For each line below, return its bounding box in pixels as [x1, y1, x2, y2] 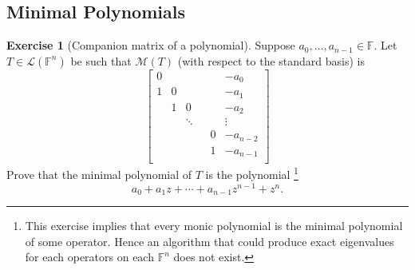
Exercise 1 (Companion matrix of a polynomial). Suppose [6, 37, 295, 54]
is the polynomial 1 [205, 164, 298, 182]
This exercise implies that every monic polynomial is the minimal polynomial [25, 217, 403, 234]
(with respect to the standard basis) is [177, 52, 365, 69]
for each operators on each [25, 248, 154, 265]
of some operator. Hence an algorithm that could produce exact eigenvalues [25, 232, 394, 249]
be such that [70, 52, 132, 69]
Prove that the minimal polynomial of [6, 165, 192, 182]
